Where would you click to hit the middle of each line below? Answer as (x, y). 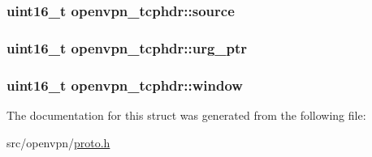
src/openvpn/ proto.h (58, 142)
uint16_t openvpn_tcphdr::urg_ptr (127, 47)
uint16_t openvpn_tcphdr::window (125, 85)
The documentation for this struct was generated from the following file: (186, 115)
